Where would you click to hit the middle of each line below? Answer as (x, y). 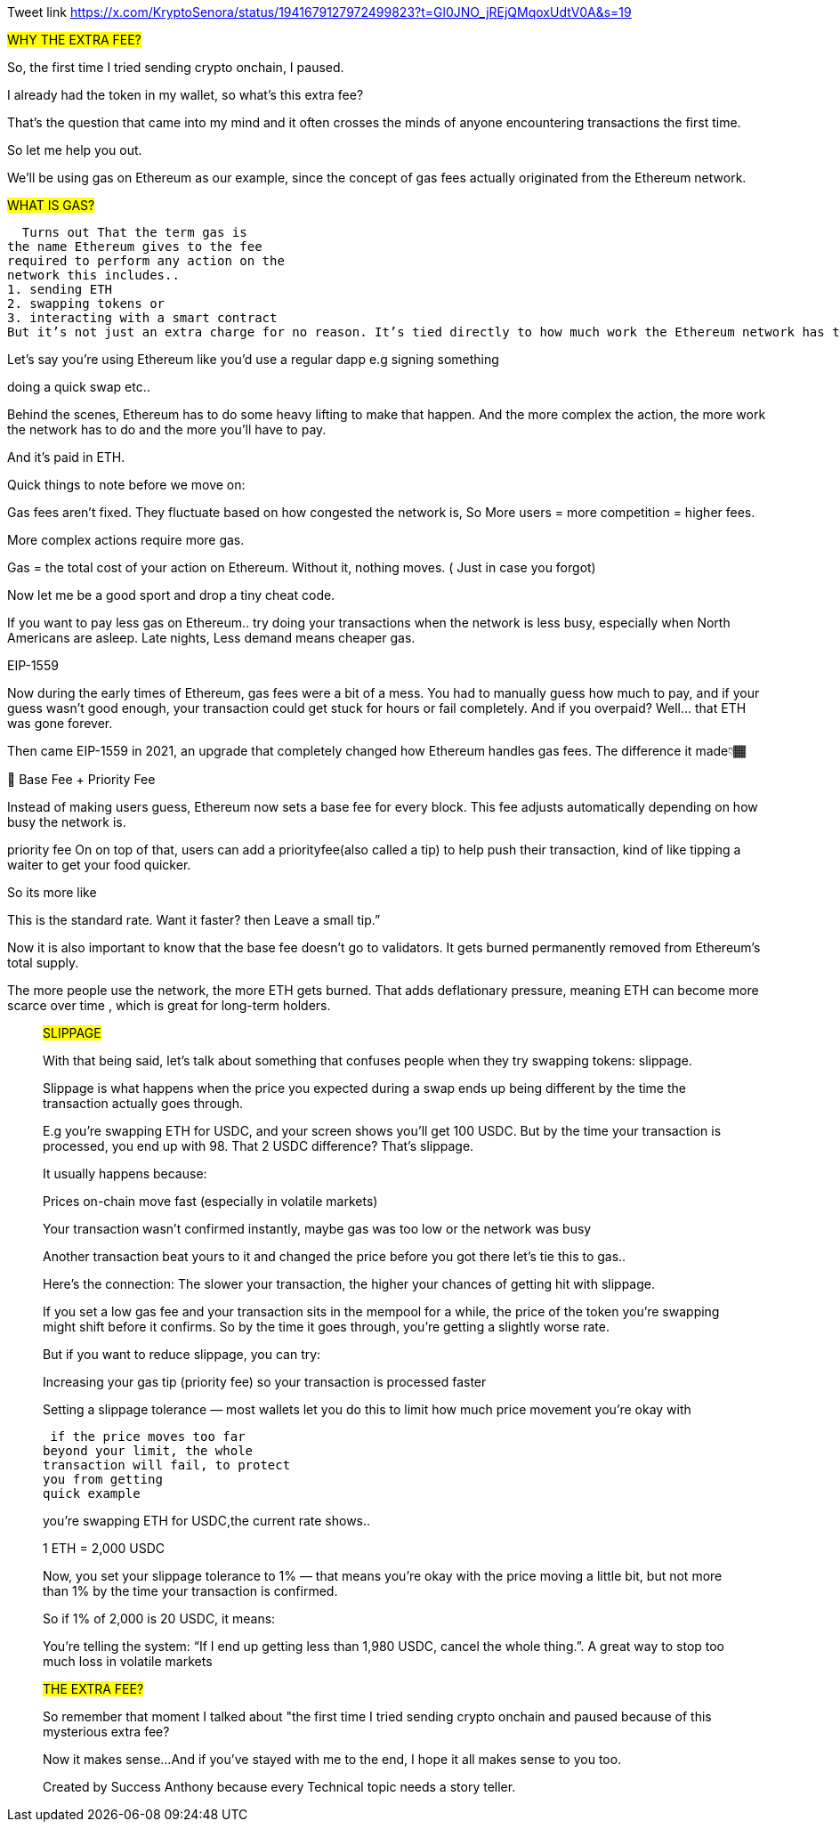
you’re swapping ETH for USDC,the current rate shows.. (207, 1521)
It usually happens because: (125, 1173)
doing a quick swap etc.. (79, 387)
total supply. (43, 963)
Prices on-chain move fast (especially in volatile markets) (210, 1201)
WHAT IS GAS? (51, 205)
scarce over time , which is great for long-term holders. (169, 1005)
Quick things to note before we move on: (126, 485)
